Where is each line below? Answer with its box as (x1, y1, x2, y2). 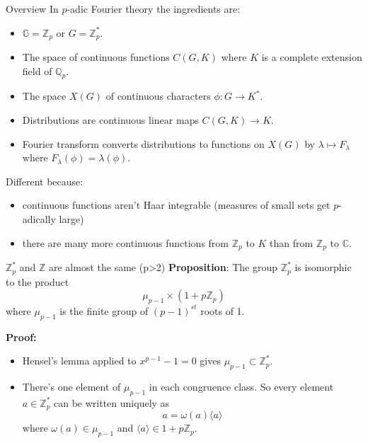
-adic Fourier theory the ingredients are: (67, 1, 241, 16)
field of (22, 63, 52, 78)
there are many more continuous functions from (22, 235, 229, 250)
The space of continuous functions (22, 50, 170, 64)
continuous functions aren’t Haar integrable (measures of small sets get (22, 197, 330, 212)
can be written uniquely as (54, 395, 170, 410)
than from (270, 235, 314, 250)
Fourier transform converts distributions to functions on (22, 136, 265, 151)
